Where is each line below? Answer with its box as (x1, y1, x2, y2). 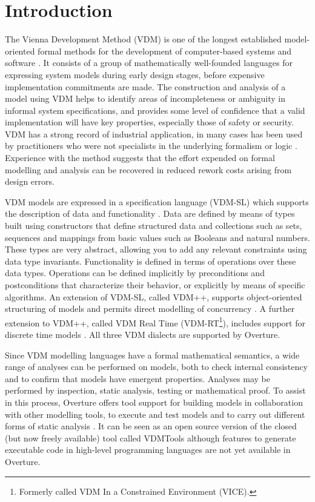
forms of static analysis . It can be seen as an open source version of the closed (5, 420, 297, 432)
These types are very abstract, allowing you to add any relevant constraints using (5, 243, 307, 256)
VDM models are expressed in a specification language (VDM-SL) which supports (5, 195, 309, 208)
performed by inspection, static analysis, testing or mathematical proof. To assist (5, 384, 306, 397)
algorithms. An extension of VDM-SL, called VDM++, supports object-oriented (5, 290, 302, 303)
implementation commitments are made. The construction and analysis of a (5, 80, 286, 93)
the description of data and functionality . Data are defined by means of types (5, 207, 295, 220)
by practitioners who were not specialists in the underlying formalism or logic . (5, 139, 297, 152)
